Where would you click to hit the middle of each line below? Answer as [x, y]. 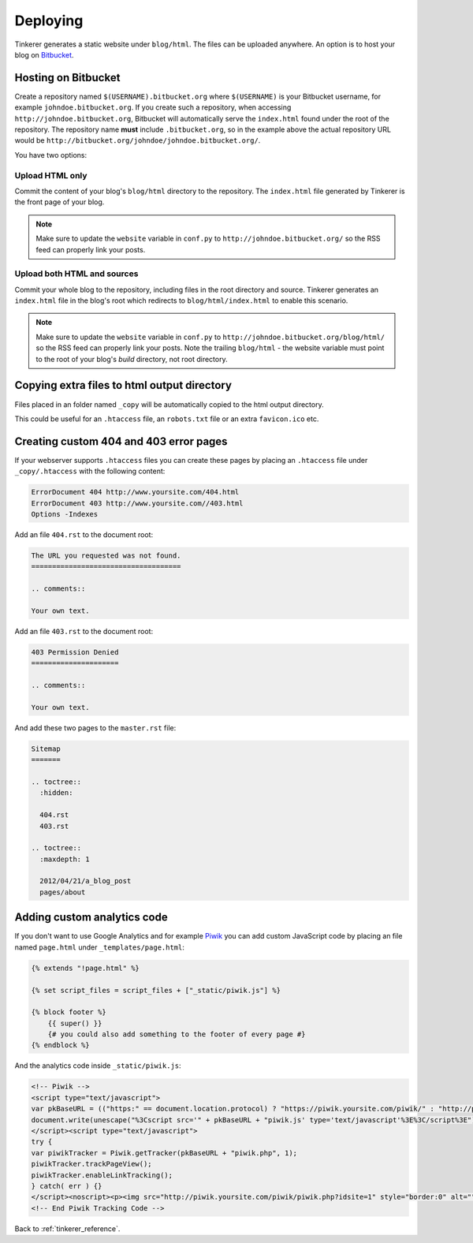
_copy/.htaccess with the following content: [90, 471]
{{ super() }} [75, 1023]
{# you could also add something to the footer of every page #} [177, 1034]
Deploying [49, 21]
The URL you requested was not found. [106, 555]
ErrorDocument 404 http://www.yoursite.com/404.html [135, 492]
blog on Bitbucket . [44, 54]
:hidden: [56, 793]
